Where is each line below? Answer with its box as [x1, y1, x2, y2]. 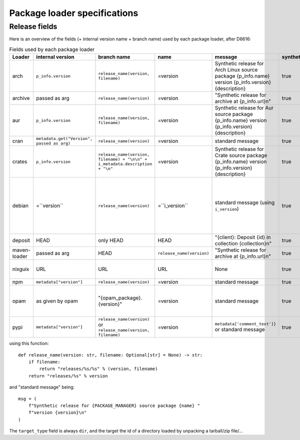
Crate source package [214, 152, 267, 159]
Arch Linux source [214, 66, 258, 73]
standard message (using [214, 199, 275, 206]
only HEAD [98, 237, 123, 244]
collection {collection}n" [214, 240, 272, 247]
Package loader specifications [9, 7, 138, 18]
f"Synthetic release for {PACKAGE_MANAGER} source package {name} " [28, 402, 200, 408]
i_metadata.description [98, 161, 152, 167]
